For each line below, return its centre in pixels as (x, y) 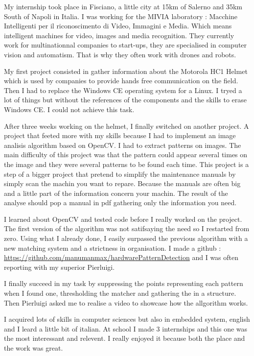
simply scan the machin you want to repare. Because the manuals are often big (122, 183)
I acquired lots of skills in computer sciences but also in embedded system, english (127, 319)
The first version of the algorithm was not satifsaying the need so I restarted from (127, 228)
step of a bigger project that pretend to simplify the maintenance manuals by (120, 174)
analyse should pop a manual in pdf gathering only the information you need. (120, 202)
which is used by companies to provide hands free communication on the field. (121, 81)
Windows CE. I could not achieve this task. (69, 109)
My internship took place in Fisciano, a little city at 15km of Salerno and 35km (123, 6)
